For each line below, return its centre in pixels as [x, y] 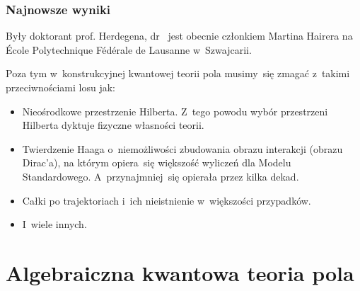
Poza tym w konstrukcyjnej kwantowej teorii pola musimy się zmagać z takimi [178, 73]
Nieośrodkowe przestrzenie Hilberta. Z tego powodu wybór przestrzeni [175, 111]
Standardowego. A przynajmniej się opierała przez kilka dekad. [161, 176]
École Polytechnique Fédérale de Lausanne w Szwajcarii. [129, 49]
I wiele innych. [54, 224]
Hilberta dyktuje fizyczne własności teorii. [113, 125]
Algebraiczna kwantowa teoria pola [180, 272]
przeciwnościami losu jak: [60, 87]
